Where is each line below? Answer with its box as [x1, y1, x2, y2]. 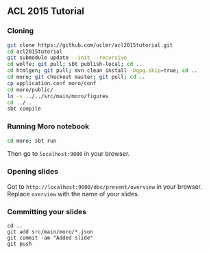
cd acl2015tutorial [7, 48, 63, 55]
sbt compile [7, 106, 41, 113]
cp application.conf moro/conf [7, 80, 97, 86]
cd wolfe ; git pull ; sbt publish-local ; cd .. [7, 61, 143, 68]
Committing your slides [7, 207, 87, 216]
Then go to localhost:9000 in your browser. [7, 150, 130, 158]
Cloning [7, 26, 34, 36]
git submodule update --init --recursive [7, 54, 127, 61]
